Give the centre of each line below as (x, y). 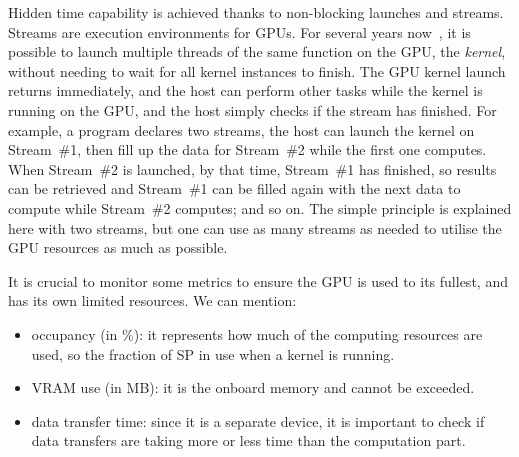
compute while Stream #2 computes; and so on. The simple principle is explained (260, 207)
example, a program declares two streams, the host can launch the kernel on (241, 129)
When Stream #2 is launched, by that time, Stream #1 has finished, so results (252, 168)
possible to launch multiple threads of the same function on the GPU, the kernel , (257, 51)
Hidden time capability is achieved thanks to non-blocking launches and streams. (256, 12)
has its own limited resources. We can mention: (152, 300)
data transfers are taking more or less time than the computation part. (248, 440)
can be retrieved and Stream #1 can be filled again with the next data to (234, 188)
